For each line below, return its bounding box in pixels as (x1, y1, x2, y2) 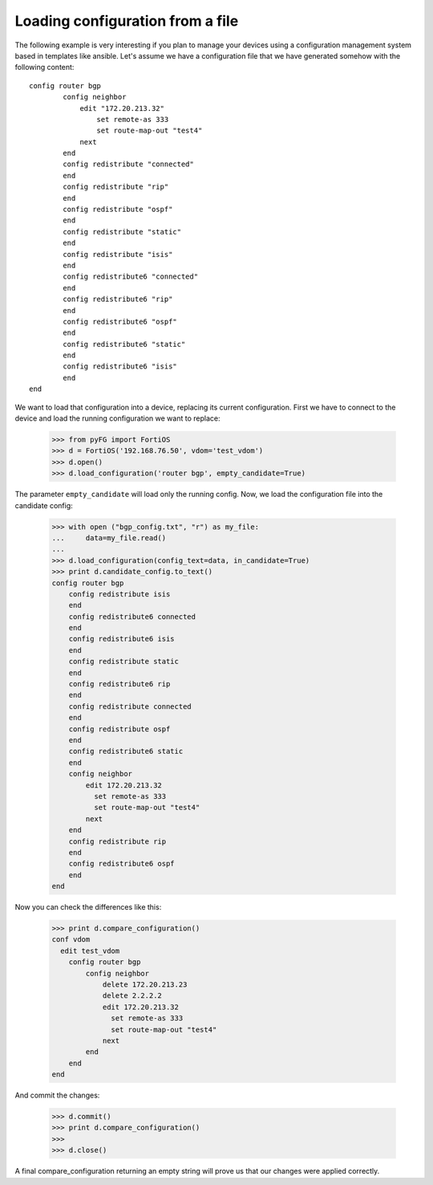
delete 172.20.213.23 (102, 979, 188, 989)
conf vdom (51, 935, 91, 944)
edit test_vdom (60, 946, 120, 955)
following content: (14, 63, 75, 72)
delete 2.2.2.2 (102, 992, 162, 1000)
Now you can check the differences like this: (14, 902, 162, 912)
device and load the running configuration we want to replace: (14, 413, 221, 423)
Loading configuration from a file (14, 12, 239, 30)
